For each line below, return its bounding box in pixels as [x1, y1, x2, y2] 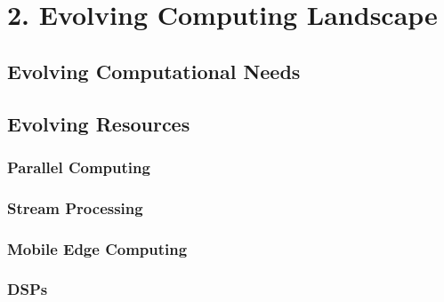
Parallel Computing [7, 155, 150, 178]
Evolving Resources [7, 109, 190, 137]
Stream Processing [7, 196, 143, 219]
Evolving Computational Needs [7, 57, 301, 84]
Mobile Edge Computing [7, 237, 188, 259]
